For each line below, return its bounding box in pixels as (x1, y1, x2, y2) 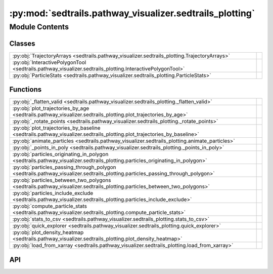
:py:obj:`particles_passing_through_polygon (12, 164, 116, 171)
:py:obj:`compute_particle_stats (12, 203, 87, 210)
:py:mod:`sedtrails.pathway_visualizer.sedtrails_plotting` (9, 8, 255, 19)
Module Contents (9, 22, 69, 31)
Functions (9, 85, 42, 94)
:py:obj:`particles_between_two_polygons (12, 177, 111, 184)
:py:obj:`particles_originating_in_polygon (12, 151, 109, 158)
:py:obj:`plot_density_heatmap (12, 229, 84, 236)
